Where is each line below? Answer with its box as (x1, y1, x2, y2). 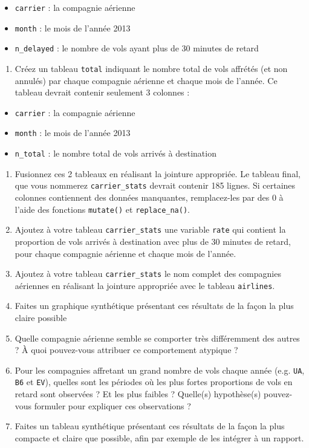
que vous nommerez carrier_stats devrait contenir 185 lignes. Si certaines (15, 179, 296, 192)
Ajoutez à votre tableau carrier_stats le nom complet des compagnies (15, 267, 281, 280)
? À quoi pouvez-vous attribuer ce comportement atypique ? (15, 343, 238, 356)
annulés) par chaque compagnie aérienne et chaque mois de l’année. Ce (15, 74, 278, 86)
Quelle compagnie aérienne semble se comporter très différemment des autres (15, 331, 300, 344)
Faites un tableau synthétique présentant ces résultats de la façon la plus (15, 420, 285, 432)
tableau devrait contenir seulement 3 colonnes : (15, 86, 190, 99)
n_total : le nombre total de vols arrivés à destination (15, 147, 216, 160)
